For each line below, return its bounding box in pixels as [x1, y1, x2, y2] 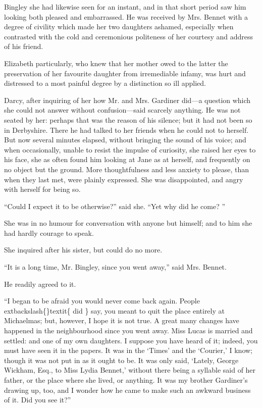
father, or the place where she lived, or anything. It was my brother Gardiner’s [4, 375, 248, 385]
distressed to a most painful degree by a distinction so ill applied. [4, 78, 206, 88]
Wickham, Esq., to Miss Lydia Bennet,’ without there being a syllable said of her [4, 365, 256, 375]
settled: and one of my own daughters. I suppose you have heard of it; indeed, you [4, 335, 258, 345]
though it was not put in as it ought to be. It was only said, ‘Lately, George [4, 354, 239, 365]
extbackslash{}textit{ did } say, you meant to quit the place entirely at [4, 305, 225, 316]
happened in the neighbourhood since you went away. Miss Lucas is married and [4, 325, 253, 336]
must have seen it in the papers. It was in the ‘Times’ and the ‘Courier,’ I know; [4, 345, 253, 355]
